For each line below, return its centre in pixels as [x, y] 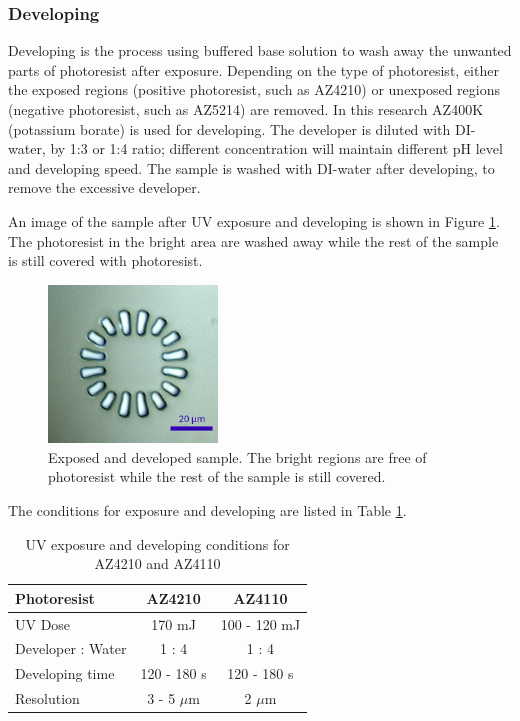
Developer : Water [71, 648]
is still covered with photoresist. [105, 260]
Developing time [65, 673]
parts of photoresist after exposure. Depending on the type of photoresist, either [253, 69]
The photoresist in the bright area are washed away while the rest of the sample [253, 240]
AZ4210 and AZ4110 [157, 563]
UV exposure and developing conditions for [157, 543]
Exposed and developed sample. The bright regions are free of [237, 456]
